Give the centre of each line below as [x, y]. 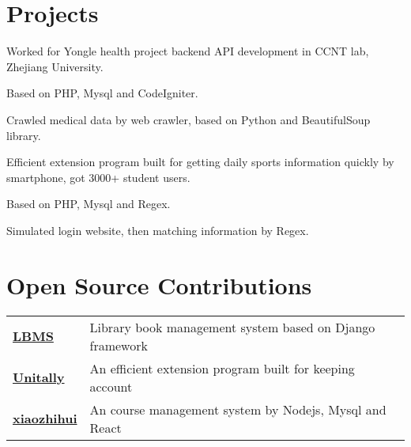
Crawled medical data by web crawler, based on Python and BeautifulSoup [189, 119]
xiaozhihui [45, 419]
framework [119, 345]
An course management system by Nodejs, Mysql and [238, 409]
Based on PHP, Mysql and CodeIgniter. [102, 93]
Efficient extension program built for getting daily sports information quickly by [200, 162]
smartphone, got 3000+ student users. [98, 177]
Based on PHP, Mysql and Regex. [89, 204]
